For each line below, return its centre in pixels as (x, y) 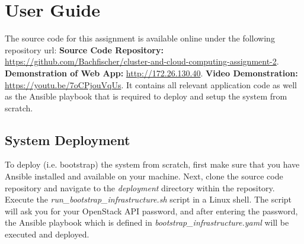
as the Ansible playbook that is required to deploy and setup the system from (146, 96)
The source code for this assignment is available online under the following (140, 38)
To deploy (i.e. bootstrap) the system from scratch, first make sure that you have (152, 164)
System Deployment (68, 139)
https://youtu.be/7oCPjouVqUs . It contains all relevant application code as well (151, 84)
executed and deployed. (47, 234)
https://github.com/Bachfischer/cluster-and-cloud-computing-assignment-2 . (142, 61)
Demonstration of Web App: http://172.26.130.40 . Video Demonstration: (151, 73)
